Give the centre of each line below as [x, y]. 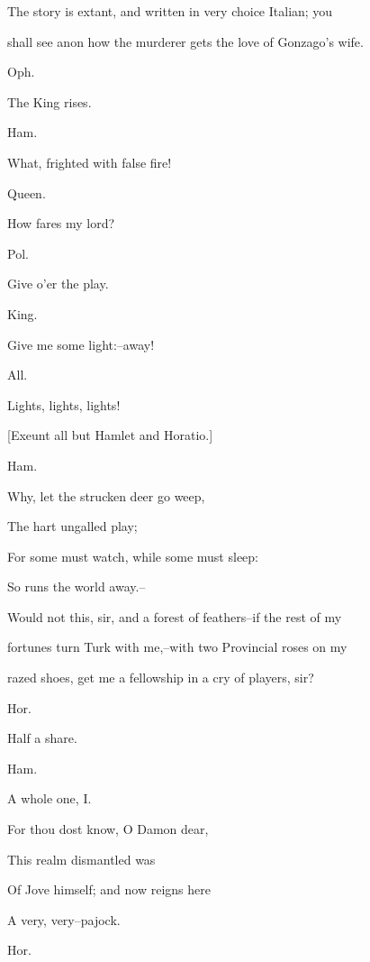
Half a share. [42, 738]
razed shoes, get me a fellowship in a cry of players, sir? [161, 678]
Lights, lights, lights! [64, 404]
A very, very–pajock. [64, 919]
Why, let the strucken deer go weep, [106, 495]
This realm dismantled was [81, 859]
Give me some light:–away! [81, 344]
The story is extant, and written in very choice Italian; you [170, 11]
